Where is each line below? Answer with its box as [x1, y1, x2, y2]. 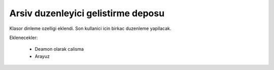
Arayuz [35, 53, 50, 59]
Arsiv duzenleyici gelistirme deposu [9, 8, 165, 19]
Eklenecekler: [9, 34, 38, 41]
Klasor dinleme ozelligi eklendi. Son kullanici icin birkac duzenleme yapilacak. [9, 25, 172, 31]
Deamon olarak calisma [35, 46, 84, 52]
